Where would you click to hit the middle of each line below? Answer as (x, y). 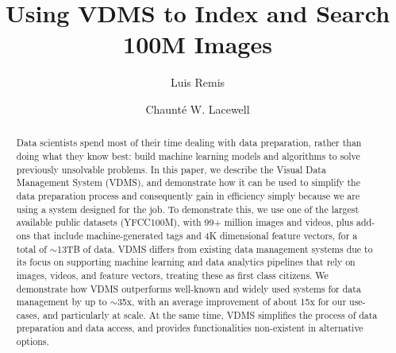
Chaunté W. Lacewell (198, 109)
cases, (28, 314)
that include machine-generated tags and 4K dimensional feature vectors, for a (195, 235)
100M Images (198, 44)
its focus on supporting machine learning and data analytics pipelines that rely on (186, 262)
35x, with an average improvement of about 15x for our (232, 302)
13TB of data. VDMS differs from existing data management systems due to (215, 248)
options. (33, 341)
